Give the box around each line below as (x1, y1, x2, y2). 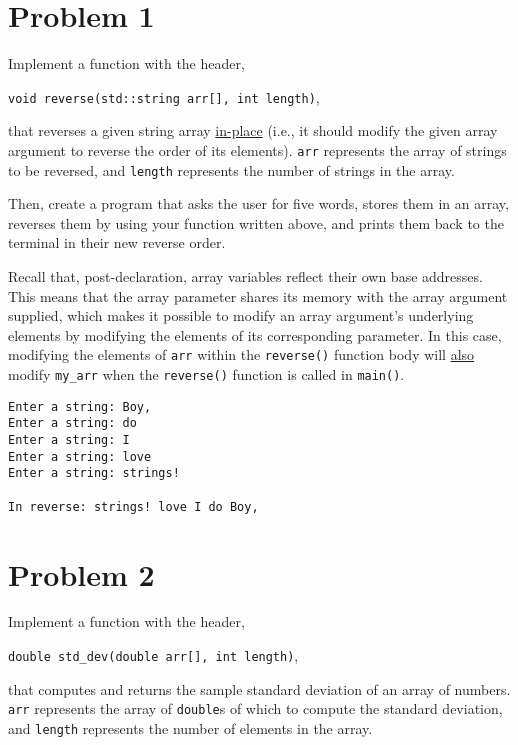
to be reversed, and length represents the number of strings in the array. (8, 159, 455, 180)
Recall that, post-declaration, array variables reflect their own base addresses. (8, 266, 483, 287)
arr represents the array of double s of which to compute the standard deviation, (8, 698, 503, 719)
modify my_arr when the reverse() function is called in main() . (8, 364, 405, 385)
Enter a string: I (8, 433, 130, 448)
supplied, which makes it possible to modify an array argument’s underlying (8, 305, 474, 326)
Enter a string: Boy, (8, 399, 152, 414)
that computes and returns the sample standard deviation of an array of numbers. (8, 678, 511, 699)
